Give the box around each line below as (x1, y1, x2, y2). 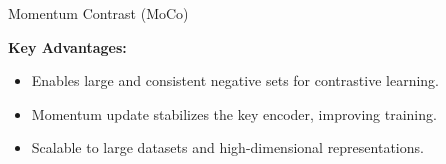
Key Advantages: (8, 36, 127, 57)
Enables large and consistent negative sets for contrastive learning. (31, 70, 439, 91)
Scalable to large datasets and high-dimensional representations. (31, 137, 424, 158)
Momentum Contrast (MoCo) (8, 3, 189, 23)
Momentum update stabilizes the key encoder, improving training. (31, 103, 437, 124)
